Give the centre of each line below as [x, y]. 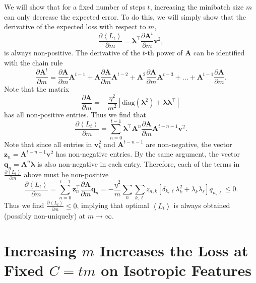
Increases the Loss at [174, 250]
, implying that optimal [113, 205]
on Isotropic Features [176, 270]
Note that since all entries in [48, 144]
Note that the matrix [37, 89]
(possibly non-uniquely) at [45, 216]
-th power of [164, 53]
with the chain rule [34, 62]
